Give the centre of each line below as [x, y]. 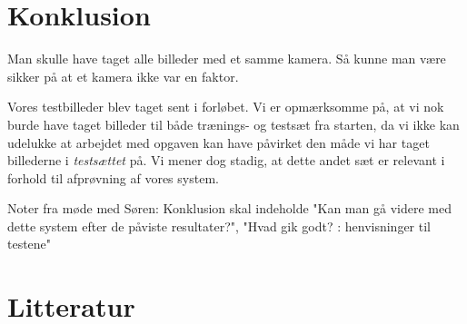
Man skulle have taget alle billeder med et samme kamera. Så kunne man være [227, 59]
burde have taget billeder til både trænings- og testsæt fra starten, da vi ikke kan [233, 124]
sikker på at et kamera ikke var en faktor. [123, 76]
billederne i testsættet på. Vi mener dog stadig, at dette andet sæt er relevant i [226, 160]
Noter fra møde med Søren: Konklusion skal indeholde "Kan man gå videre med [229, 208]
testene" [30, 244]
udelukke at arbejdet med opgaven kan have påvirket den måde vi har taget [219, 142]
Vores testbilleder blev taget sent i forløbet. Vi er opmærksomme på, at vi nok [226, 107]
